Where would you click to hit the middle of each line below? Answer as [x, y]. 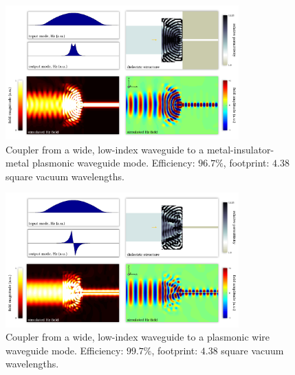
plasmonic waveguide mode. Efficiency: [113, 163]
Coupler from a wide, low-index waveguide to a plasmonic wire [138, 337]
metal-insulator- [240, 149]
